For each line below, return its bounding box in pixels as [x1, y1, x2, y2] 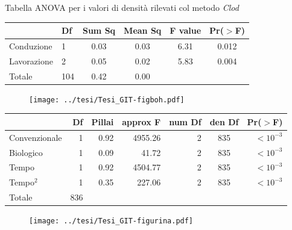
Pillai [91, 115, 114, 128]
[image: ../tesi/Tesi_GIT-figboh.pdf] [29, 95, 185, 104]
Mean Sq [124, 24, 162, 37]
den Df [209, 115, 239, 128]
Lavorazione [9, 54, 53, 67]
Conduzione [9, 39, 52, 52]
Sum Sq [82, 24, 116, 37]
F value [170, 24, 202, 37]
